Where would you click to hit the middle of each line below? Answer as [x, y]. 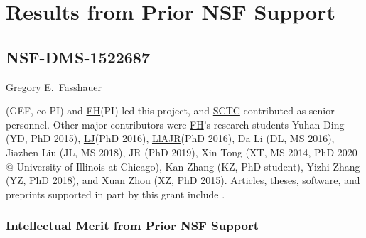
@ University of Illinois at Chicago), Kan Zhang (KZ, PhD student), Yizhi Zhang [183, 166]
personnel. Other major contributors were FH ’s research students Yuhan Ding [175, 124]
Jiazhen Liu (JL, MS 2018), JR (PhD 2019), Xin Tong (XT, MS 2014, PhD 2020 [182, 152]
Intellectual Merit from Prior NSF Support [133, 226]
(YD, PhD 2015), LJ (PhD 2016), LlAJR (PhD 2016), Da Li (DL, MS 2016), [170, 138]
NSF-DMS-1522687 [78, 56]
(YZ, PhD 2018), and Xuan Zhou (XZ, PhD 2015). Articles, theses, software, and [183, 180]
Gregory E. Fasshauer [54, 86]
